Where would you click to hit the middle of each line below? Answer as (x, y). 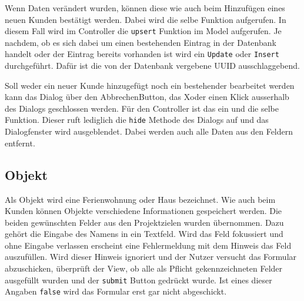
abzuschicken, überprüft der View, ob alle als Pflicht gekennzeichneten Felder (144, 268)
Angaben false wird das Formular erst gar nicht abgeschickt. (116, 291)
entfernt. (20, 143)
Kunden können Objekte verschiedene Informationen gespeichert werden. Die (143, 211)
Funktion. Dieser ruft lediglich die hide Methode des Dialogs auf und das (137, 120)
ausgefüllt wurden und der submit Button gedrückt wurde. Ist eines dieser (138, 280)
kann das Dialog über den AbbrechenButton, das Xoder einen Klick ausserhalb (147, 97)
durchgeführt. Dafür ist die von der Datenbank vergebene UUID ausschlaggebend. (152, 66)
